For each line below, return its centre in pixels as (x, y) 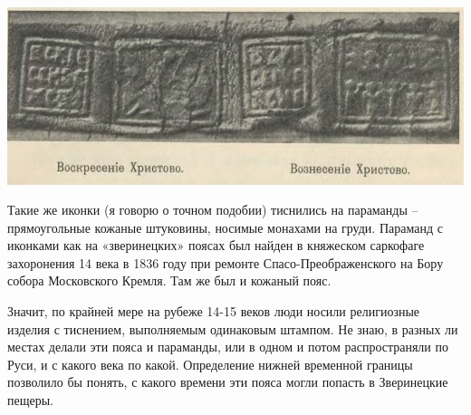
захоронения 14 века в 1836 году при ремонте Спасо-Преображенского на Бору (226, 262)
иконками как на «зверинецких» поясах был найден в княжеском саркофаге (216, 245)
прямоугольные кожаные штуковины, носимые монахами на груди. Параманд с (225, 227)
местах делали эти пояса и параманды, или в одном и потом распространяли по (228, 347)
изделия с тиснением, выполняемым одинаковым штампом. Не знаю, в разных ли (233, 328)
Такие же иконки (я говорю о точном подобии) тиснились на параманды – (213, 210)
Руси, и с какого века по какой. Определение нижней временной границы (210, 364)
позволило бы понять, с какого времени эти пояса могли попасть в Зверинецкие (228, 382)
